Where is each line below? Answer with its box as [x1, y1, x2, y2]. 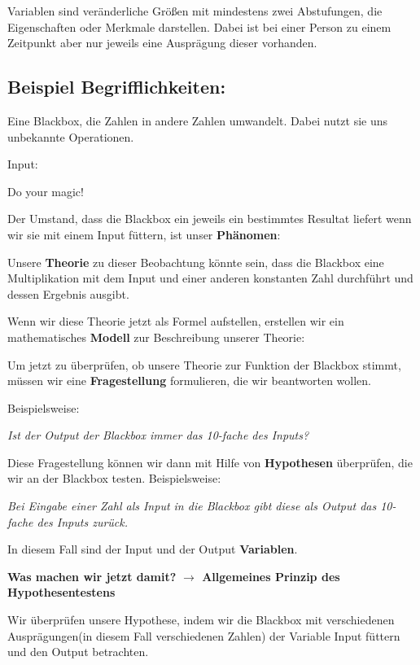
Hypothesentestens [7, 584, 116, 601]
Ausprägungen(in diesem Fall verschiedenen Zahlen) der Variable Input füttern [7, 627, 400, 644]
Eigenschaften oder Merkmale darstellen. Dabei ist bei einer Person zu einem [7, 18, 392, 35]
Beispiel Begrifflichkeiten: [7, 74, 226, 99]
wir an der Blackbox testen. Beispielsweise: [7, 470, 221, 487]
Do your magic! [7, 182, 84, 199]
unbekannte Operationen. [7, 128, 134, 145]
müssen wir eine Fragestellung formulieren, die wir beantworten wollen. [7, 372, 372, 389]
